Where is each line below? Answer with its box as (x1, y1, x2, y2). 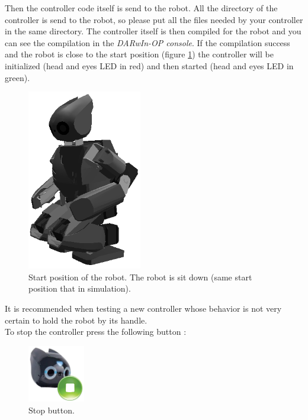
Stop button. (28, 403, 75, 416)
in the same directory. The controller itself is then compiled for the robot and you (5, 25, 301, 37)
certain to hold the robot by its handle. (5, 314, 147, 326)
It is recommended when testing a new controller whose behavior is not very (5, 302, 282, 315)
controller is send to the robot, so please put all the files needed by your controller (5, 13, 303, 25)
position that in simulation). (28, 282, 131, 295)
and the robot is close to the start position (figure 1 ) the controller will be (5, 48, 274, 60)
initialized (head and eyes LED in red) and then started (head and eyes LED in (5, 59, 294, 72)
